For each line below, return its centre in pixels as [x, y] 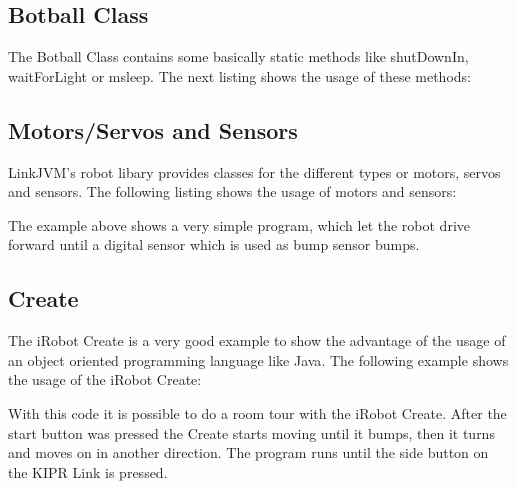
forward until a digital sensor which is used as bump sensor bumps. [214, 244]
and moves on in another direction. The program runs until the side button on [248, 452]
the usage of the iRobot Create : [105, 379]
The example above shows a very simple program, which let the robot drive [239, 224]
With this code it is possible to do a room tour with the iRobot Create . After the [257, 412]
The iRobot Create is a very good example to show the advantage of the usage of [257, 340]
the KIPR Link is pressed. [88, 471]
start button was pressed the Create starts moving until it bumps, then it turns [251, 432]
